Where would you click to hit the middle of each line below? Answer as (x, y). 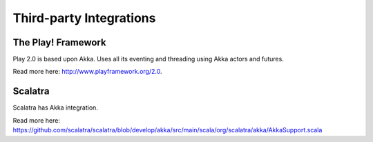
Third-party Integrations (84, 18)
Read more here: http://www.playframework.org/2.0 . (87, 72)
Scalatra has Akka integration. (55, 108)
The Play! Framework (59, 42)
